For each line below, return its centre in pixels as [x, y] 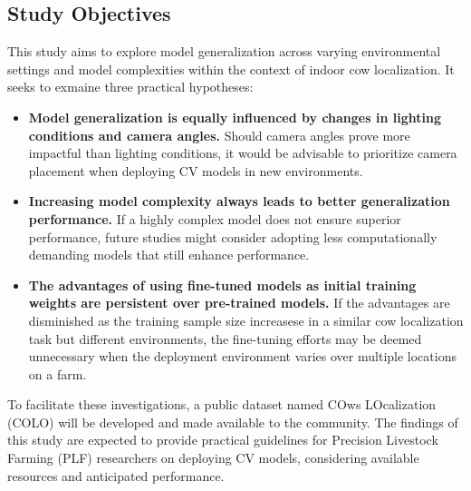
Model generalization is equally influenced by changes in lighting [235, 117]
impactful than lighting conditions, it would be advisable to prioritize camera [243, 153]
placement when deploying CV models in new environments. [196, 170]
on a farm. [58, 373]
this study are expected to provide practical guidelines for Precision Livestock [223, 440]
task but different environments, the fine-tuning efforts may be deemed [225, 338]
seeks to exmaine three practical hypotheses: [130, 87]
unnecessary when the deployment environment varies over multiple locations [242, 356]
